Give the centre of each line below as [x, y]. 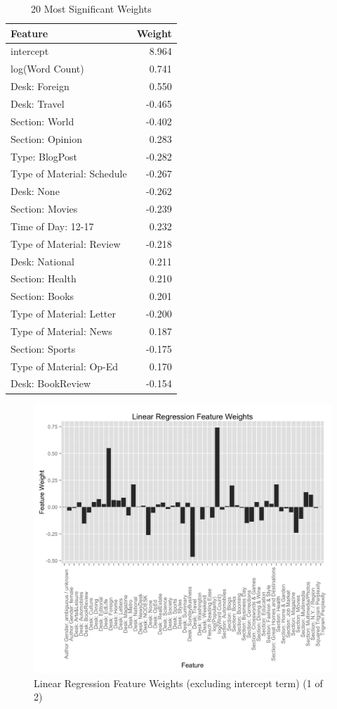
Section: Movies [44, 209]
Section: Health [44, 278]
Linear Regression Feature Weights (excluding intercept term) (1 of [178, 683]
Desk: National [42, 261]
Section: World [42, 121]
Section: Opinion [46, 138]
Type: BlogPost [44, 156]
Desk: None [35, 191]
